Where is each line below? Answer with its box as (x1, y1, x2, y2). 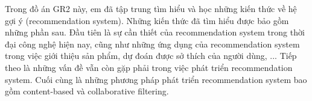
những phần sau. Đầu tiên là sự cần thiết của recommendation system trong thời (5, 26, 305, 38)
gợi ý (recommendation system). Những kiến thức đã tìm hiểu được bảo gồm (5, 14, 289, 26)
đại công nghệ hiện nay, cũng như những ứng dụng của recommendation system (5, 37, 300, 50)
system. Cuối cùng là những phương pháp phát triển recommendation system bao (5, 73, 307, 85)
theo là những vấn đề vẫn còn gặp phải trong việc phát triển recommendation (5, 61, 293, 73)
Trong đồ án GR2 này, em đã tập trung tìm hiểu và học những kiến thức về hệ (5, 2, 297, 14)
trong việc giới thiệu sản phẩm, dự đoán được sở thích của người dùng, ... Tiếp (5, 49, 297, 62)
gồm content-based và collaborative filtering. (5, 85, 169, 97)
